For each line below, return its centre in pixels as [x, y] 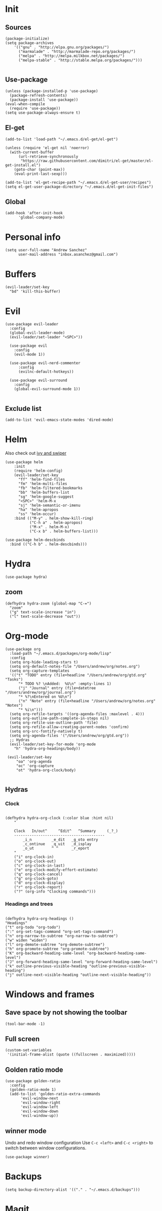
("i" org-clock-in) [34, 857]
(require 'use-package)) [35, 108]
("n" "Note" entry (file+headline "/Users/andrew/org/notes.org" [87, 701]
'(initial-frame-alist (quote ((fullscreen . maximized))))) [71, 1055]
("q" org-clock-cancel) [39, 874]
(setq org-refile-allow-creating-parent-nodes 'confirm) [69, 727]
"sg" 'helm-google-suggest [46, 497]
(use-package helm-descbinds [35, 540]
